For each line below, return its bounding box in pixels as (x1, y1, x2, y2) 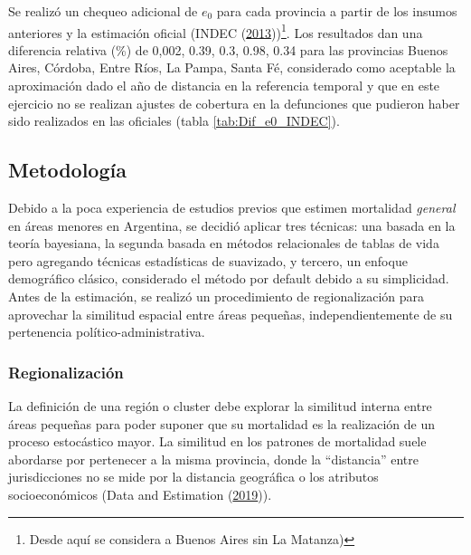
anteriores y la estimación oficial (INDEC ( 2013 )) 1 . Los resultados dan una (8, 20, 423, 42)
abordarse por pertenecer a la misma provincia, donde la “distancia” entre (8, 449, 419, 468)
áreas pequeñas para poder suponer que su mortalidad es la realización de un (8, 414, 435, 433)
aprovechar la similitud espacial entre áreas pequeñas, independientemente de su (8, 304, 453, 323)
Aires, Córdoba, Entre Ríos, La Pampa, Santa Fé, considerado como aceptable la (8, 58, 456, 77)
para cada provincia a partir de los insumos (216, 2, 457, 20)
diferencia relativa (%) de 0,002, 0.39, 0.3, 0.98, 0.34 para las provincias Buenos (8, 40, 448, 59)
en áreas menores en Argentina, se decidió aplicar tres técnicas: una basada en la (8, 215, 456, 234)
